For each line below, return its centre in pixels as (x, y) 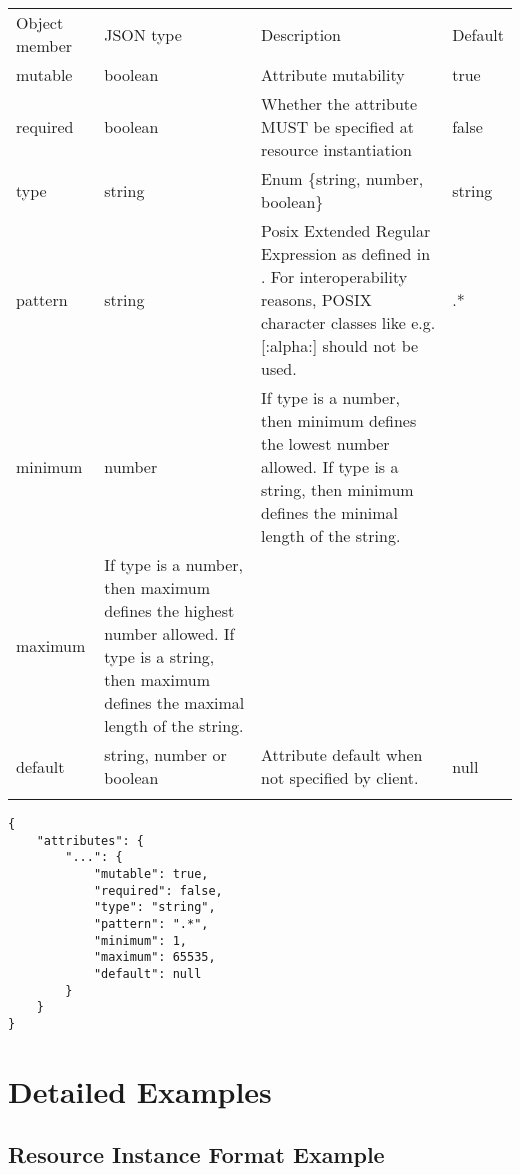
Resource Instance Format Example (196, 1154)
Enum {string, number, (342, 178)
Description (301, 34)
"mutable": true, (151, 873)
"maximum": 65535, (154, 957)
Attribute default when (342, 754)
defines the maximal (174, 702)
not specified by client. (340, 777)
